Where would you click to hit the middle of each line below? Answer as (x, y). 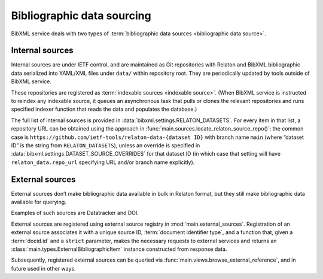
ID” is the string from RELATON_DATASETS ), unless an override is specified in (106, 145)
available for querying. (39, 202)
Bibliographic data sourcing (81, 16)
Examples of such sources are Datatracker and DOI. (75, 213)
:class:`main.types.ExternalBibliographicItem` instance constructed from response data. (119, 249)
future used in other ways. (43, 268)
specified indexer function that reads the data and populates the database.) (104, 109)
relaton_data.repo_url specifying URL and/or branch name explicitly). (103, 162)
